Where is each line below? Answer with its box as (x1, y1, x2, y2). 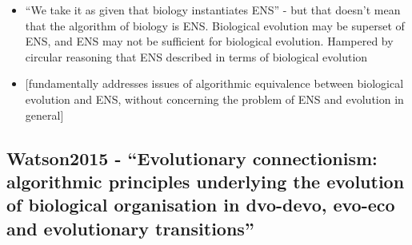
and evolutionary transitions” (6, 215, 254, 240)
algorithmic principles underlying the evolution (6, 168, 405, 193)
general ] (25, 106, 64, 123)
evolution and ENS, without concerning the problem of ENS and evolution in (25, 90, 404, 107)
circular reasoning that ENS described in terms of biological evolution (25, 48, 368, 65)
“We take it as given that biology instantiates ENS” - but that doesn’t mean (25, 2, 401, 18)
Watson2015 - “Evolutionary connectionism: (6, 145, 378, 170)
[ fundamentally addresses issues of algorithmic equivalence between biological (25, 75, 404, 92)
